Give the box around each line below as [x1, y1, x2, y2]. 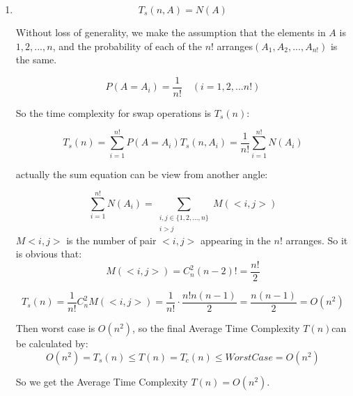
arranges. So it [285, 232, 348, 247]
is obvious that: [15, 246, 82, 261]
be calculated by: [15, 336, 88, 351]
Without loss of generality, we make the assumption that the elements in [15, 25, 326, 39]
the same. [15, 52, 57, 67]
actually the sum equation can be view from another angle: [15, 166, 268, 181]
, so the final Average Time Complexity [132, 321, 300, 335]
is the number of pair [66, 232, 157, 247]
